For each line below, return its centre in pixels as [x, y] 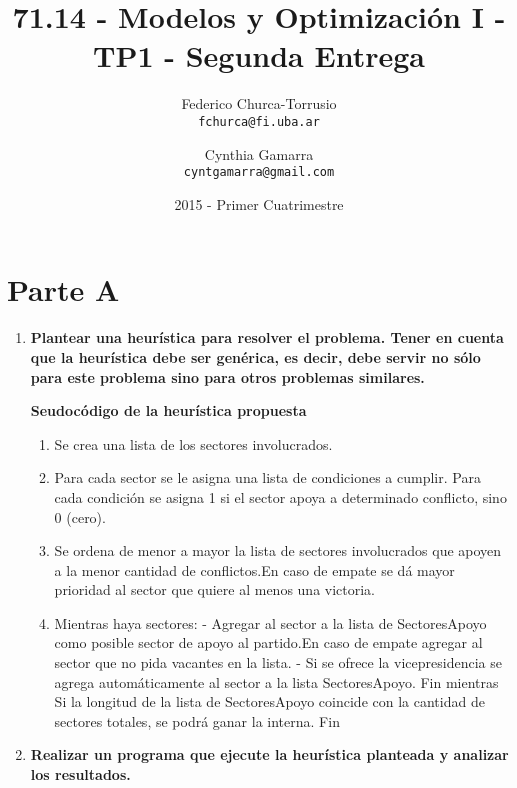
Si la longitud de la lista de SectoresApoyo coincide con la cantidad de [269, 701]
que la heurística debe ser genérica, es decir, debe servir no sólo [255, 356]
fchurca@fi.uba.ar [259, 121]
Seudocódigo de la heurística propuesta [168, 410]
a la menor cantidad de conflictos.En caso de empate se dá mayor [254, 569]
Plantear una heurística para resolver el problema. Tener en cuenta [267, 337]
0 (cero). [80, 516]
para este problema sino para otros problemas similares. [227, 376]
